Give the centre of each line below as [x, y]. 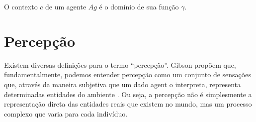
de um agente [66, 6]
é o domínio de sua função [139, 6]
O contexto [21, 6]
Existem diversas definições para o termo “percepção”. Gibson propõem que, [120, 64]
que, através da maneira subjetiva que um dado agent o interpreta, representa [123, 84]
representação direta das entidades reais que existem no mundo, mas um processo [128, 104]
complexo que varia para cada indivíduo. [66, 113]
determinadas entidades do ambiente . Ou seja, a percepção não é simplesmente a [128, 94]
